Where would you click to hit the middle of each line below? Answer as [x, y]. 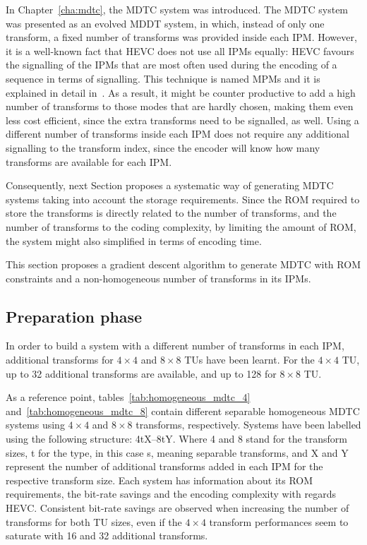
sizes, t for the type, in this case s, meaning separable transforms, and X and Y [177, 452]
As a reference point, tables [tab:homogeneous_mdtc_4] [128, 397]
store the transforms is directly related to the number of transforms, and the [171, 213]
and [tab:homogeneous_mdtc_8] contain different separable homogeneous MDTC [183, 411]
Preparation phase [74, 316]
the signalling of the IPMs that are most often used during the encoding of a [172, 65]
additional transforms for [60, 360]
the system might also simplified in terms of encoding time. [134, 240]
